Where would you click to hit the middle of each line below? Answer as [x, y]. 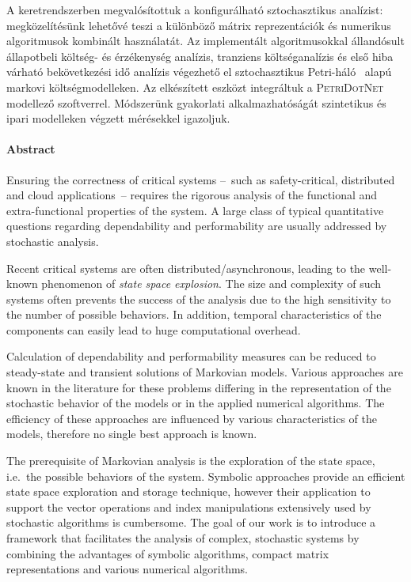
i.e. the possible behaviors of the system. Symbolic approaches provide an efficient [206, 476]
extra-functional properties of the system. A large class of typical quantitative [195, 210]
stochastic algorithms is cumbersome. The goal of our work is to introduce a [191, 522]
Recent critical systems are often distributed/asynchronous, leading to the [186, 268]
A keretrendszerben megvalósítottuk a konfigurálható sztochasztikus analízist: [195, 9]
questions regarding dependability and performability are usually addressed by [197, 226]
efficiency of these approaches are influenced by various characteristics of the [192, 418]
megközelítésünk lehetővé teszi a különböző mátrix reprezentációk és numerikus [199, 25]
